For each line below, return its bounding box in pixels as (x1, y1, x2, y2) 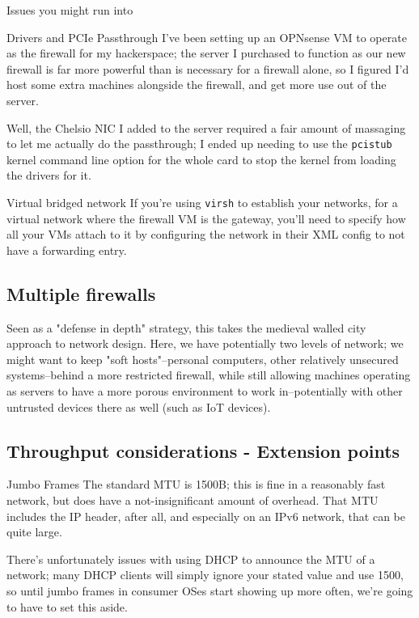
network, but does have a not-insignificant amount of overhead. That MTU (6, 492, 379, 508)
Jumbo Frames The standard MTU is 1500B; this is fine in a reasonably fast (6, 476, 386, 493)
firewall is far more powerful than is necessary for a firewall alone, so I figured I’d (6, 60, 409, 77)
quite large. (6, 523, 62, 540)
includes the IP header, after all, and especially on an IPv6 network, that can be (6, 507, 406, 524)
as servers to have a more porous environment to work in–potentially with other (6, 383, 403, 400)
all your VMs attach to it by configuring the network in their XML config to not (6, 226, 405, 243)
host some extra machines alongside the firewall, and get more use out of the (6, 76, 387, 93)
